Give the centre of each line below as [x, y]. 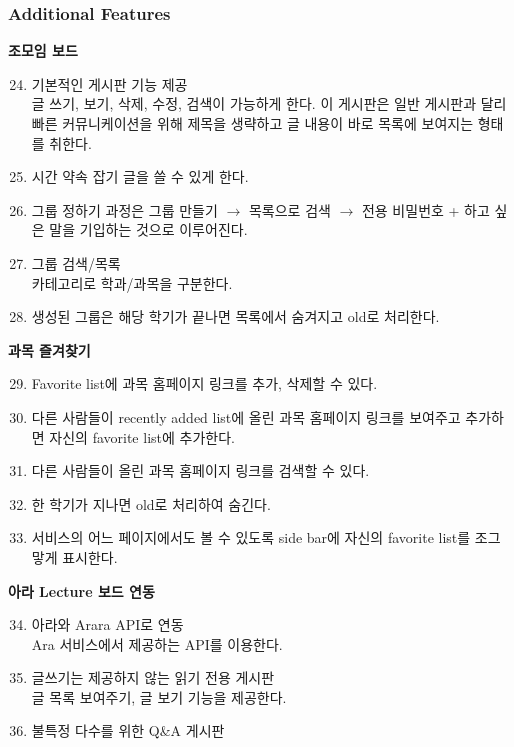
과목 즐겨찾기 [49, 349]
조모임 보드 [43, 50]
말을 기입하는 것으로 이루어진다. [148, 229]
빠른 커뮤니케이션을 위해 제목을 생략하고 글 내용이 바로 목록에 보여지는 [252, 123]
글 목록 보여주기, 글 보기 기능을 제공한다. [159, 696]
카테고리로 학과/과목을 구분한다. [132, 282]
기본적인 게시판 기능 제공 [109, 83]
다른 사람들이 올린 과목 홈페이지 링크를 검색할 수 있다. [200, 470]
